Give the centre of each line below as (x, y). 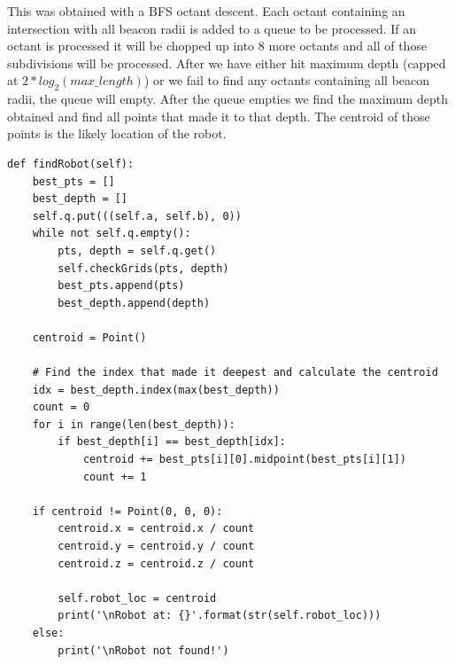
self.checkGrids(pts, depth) (143, 268)
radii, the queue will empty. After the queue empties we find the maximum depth (227, 99)
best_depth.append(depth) (134, 303)
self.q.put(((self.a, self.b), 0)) (137, 216)
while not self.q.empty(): (112, 234)
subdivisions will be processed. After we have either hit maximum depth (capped (227, 62)
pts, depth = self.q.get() (137, 250)
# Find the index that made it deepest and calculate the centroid (235, 373)
